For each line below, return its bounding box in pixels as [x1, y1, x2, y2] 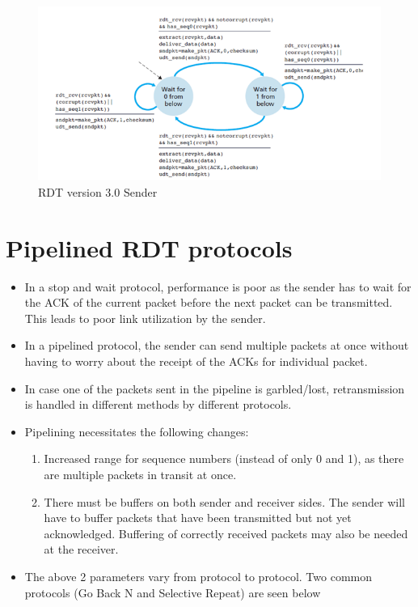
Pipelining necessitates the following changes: [24, 422, 249, 439]
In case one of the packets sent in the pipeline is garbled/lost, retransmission [24, 380, 405, 397]
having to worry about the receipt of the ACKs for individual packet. [24, 353, 368, 370]
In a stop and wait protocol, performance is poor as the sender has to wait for [24, 278, 412, 295]
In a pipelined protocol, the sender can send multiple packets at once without [24, 337, 409, 354]
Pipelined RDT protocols [6, 231, 293, 264]
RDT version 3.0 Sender [38, 183, 158, 200]
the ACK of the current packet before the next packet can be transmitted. [24, 294, 393, 311]
